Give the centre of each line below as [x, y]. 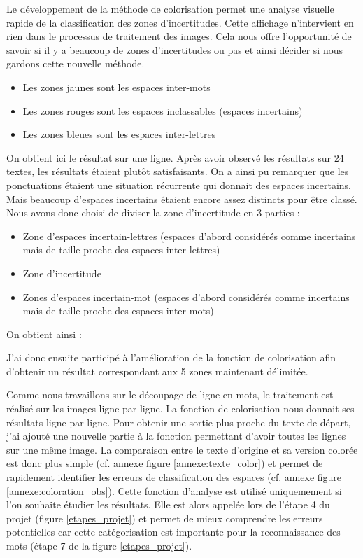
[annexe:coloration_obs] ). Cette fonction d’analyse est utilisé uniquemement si [174, 490]
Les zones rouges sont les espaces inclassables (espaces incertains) [163, 110]
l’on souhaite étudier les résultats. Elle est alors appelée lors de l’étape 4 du [168, 504]
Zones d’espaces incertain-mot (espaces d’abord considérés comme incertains [186, 297]
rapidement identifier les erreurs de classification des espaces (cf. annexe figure [174, 477]
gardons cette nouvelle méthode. [76, 63]
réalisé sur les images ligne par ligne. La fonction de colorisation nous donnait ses [180, 409]
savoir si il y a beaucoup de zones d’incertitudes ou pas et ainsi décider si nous [175, 49]
